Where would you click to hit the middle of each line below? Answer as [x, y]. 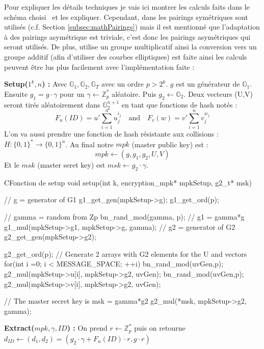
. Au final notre [89, 144]
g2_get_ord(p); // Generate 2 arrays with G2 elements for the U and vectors [126, 253]
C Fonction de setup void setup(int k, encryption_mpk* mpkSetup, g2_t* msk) [128, 182]
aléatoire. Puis [134, 93]
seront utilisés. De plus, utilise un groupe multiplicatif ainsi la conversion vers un [130, 47]
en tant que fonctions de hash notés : [179, 104]
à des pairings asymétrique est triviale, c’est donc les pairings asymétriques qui [127, 36]
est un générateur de [208, 84]
